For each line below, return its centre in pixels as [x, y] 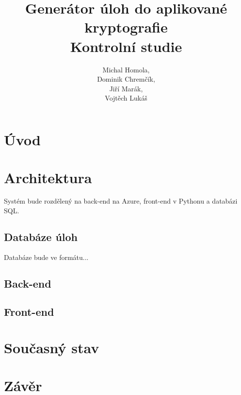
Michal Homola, [126, 69]
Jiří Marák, [126, 88]
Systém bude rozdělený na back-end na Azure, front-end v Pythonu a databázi [121, 201]
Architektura [48, 178]
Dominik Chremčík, [126, 79]
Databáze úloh [41, 236]
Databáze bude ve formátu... [46, 257]
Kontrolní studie [126, 46]
